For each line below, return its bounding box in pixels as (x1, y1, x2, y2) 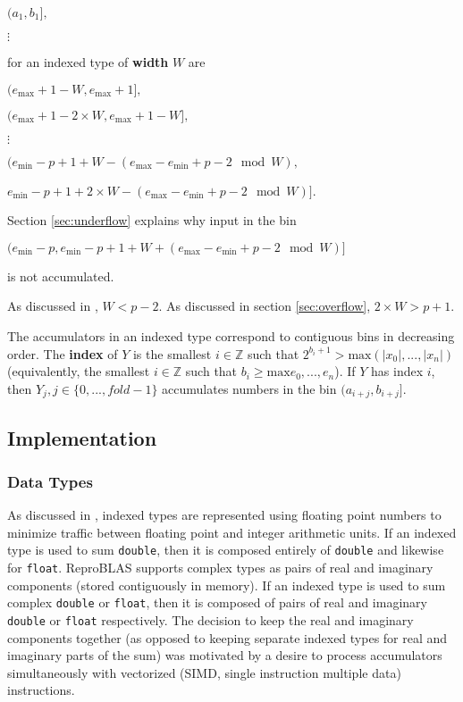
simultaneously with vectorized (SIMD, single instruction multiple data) (7, 663, 401, 681)
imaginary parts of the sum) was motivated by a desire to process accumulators (7, 646, 442, 664)
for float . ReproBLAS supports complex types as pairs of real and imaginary (7, 558, 434, 577)
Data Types (7, 470, 93, 492)
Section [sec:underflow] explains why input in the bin (7, 211, 297, 230)
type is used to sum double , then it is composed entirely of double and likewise (7, 540, 444, 559)
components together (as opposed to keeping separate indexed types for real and (7, 628, 448, 647)
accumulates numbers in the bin (162, 379, 337, 397)
